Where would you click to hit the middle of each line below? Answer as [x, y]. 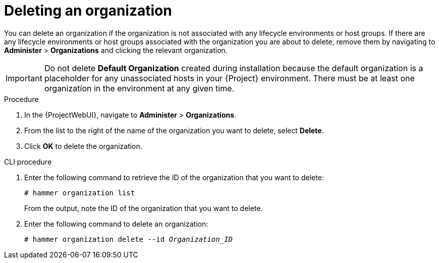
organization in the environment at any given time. [139, 88]
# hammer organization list [80, 193]
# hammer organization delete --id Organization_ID [129, 239]
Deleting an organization [88, 11]
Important [24, 78]
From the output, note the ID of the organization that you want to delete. [144, 208]
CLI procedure [28, 162]
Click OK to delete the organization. [83, 146]
